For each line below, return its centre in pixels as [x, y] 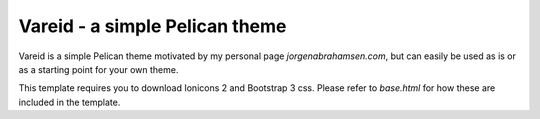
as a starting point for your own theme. [98, 69]
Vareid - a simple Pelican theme [152, 26]
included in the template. [69, 102]
